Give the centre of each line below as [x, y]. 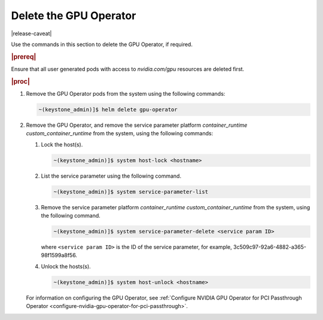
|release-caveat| [31, 33]
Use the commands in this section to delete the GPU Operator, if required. [102, 44]
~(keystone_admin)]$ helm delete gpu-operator [108, 110]
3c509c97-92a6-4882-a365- [270, 247]
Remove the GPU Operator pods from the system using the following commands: [126, 94]
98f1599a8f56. [59, 255]
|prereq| [24, 57]
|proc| [20, 81]
